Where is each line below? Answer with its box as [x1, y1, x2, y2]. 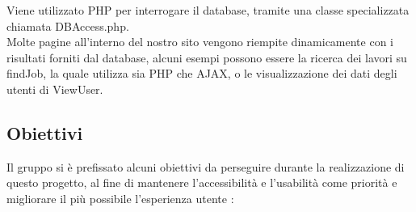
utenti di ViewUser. [6, 80, 103, 97]
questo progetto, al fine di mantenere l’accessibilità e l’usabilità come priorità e [6, 174, 397, 191]
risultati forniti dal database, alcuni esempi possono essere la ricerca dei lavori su [6, 49, 407, 66]
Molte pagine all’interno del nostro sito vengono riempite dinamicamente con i [6, 33, 393, 50]
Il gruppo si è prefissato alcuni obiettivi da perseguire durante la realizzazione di [6, 158, 405, 175]
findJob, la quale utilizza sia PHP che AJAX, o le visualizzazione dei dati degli [6, 65, 397, 82]
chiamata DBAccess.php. [6, 17, 129, 34]
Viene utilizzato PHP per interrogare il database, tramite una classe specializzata [6, 2, 410, 18]
